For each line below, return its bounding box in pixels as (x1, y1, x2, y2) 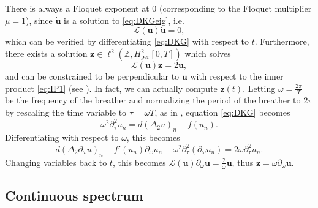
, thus (232, 155, 254, 168)
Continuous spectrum (5, 186, 143, 205)
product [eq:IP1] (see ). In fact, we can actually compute (5, 81, 218, 94)
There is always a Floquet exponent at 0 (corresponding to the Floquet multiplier (5, 2, 312, 14)
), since (26, 13, 53, 26)
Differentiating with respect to (5, 130, 119, 143)
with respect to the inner (190, 70, 284, 82)
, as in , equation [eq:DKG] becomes (154, 106, 290, 119)
